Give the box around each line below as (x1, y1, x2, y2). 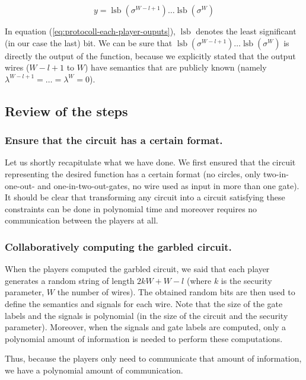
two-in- (263, 167, 289, 180)
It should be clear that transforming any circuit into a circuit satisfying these (5, 191, 285, 203)
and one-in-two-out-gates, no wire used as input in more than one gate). (37, 179, 299, 191)
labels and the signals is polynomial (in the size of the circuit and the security (5, 309, 288, 321)
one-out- (5, 179, 35, 191)
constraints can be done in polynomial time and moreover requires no (5, 202, 257, 215)
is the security (221, 274, 272, 286)
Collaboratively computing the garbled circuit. (5, 239, 232, 254)
